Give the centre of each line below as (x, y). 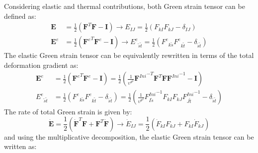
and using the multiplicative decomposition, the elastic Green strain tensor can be (129, 136)
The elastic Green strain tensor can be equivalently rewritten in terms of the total (129, 55)
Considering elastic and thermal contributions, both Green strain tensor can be (125, 6)
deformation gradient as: (41, 65)
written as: (20, 146)
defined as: (20, 16)
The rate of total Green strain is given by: (68, 111)
